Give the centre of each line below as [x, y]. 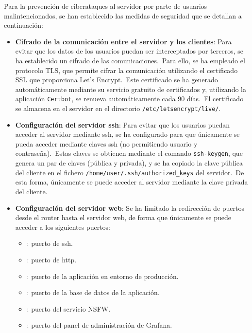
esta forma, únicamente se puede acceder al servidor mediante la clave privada [132, 182]
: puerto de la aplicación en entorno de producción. [103, 276]
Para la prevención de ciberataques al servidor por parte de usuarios [106, 6]
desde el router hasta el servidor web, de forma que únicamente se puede [123, 217]
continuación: [24, 25]
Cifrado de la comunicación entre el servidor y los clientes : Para [123, 41]
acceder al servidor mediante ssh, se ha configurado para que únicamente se [127, 134]
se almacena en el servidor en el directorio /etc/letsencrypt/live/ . [118, 108]
